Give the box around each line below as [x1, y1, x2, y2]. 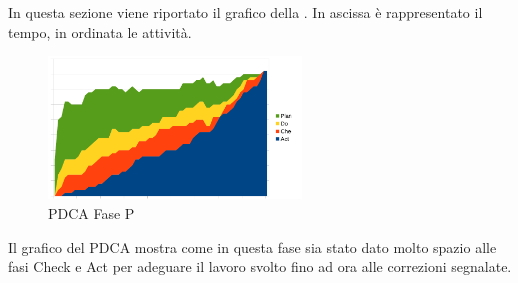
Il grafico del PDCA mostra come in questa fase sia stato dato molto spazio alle [8, 236, 497, 257]
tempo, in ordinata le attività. [8, 21, 192, 42]
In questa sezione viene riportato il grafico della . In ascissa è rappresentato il [8, 2, 483, 22]
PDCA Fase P [48, 202, 135, 223]
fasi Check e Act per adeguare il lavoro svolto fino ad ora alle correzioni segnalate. [8, 256, 512, 277]
